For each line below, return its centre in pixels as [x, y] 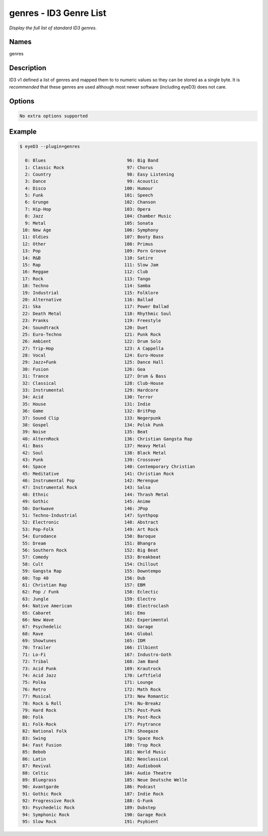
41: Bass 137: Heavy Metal [94, 446]
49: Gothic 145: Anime [87, 502]
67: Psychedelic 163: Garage [88, 627]
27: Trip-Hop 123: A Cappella [93, 348]
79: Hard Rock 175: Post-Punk [92, 710]
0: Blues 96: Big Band [92, 161]
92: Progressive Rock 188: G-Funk [88, 801]
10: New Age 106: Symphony [91, 230]
